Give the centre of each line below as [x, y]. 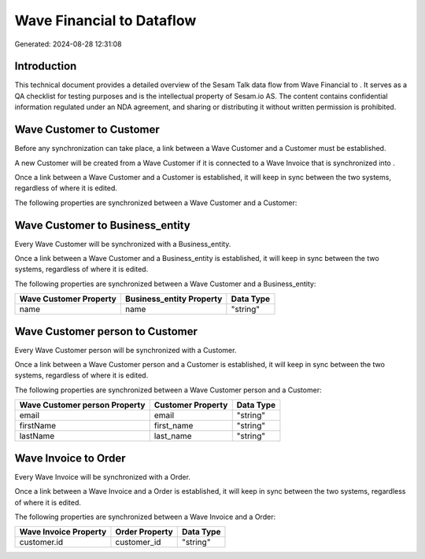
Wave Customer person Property [82, 405]
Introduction [46, 66]
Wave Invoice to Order [70, 458]
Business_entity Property [174, 299]
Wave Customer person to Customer [106, 331]
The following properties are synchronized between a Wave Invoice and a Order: [145, 517]
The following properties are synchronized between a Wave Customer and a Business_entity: [165, 284]
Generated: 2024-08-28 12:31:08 [68, 44]
